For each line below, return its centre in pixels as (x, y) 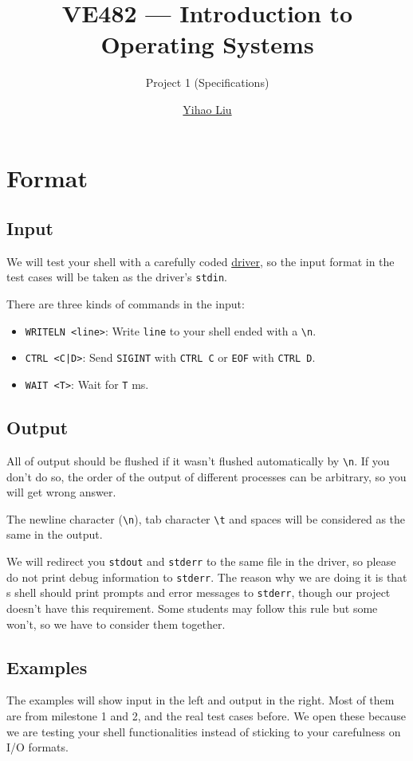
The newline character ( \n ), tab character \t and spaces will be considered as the (206, 518)
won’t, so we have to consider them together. (116, 624)
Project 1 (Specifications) (207, 82)
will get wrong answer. (61, 492)
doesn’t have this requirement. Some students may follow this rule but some (192, 608)
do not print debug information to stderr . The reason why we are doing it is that (207, 577)
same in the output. (55, 534)
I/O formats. (37, 747)
